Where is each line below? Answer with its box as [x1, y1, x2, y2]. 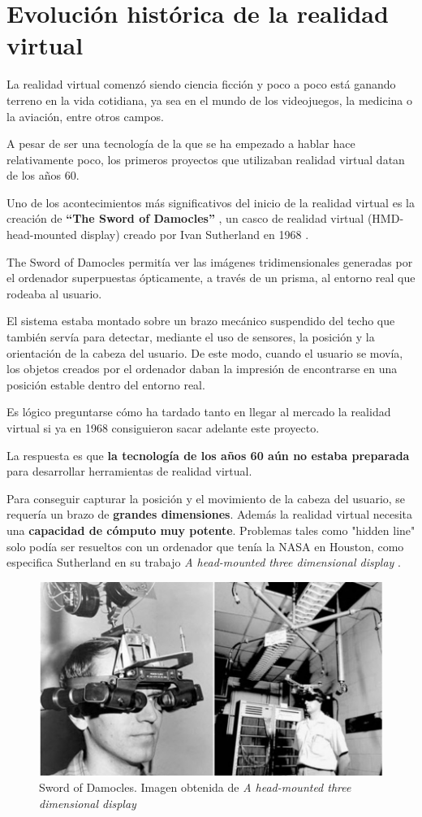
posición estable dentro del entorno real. [6, 376, 205, 393]
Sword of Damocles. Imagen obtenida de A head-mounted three [39, 779, 351, 796]
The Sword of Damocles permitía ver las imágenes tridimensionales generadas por [6, 253, 413, 270]
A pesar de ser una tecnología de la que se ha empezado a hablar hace [6, 135, 355, 152]
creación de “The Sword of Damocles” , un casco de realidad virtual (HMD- [6, 210, 404, 227]
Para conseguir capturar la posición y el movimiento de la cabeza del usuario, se [6, 489, 406, 506]
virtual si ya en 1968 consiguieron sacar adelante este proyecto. [6, 419, 320, 436]
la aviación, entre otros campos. [6, 107, 164, 124]
